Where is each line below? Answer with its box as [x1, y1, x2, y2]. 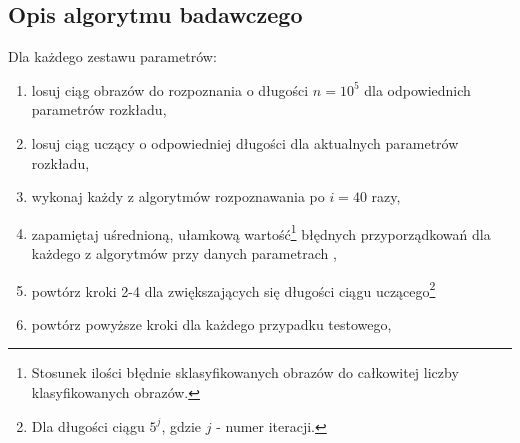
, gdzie [161, 415, 202, 436]
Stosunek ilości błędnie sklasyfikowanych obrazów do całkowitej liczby [31, 362, 459, 383]
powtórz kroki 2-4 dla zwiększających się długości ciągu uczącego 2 [31, 277, 436, 301]
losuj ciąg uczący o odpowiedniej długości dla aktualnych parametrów [31, 132, 459, 153]
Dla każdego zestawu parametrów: [8, 46, 217, 67]
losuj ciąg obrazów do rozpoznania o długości [31, 79, 309, 100]
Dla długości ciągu [31, 415, 145, 436]
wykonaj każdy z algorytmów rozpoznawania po [31, 186, 325, 207]
